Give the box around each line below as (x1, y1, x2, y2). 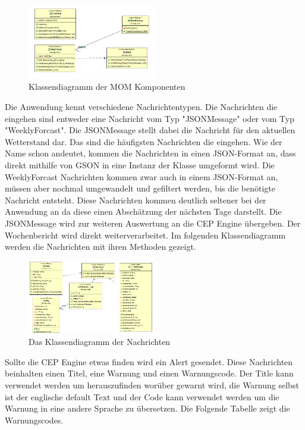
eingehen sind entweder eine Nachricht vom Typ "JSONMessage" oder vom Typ (5, 112, 294, 124)
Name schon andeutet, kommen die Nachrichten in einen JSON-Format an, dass (5, 147, 296, 159)
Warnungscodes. (5, 413, 64, 426)
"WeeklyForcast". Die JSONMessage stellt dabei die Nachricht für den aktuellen (5, 124, 295, 136)
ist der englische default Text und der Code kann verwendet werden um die (5, 390, 279, 403)
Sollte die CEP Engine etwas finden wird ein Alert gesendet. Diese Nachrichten (5, 355, 293, 368)
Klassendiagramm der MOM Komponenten (29, 80, 185, 93)
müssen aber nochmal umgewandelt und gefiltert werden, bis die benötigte (5, 182, 275, 194)
